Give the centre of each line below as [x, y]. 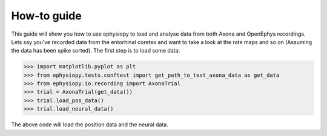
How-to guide [46, 16]
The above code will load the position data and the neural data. [90, 125]
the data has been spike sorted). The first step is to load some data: [96, 51]
